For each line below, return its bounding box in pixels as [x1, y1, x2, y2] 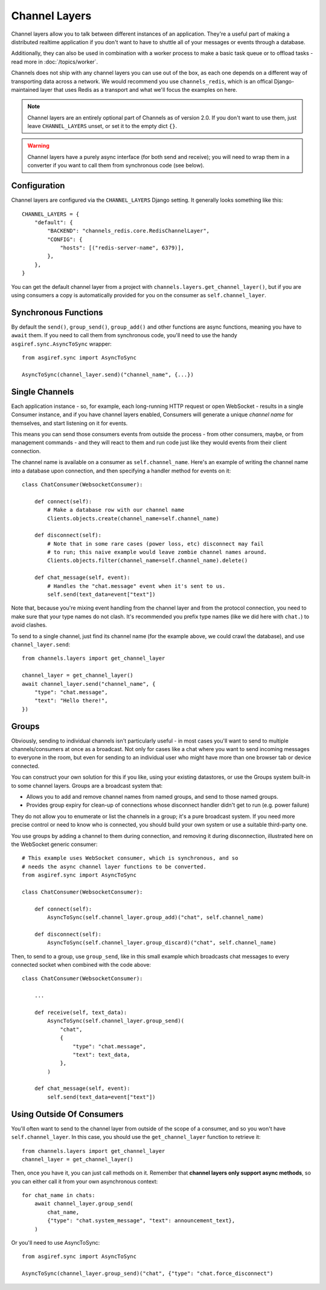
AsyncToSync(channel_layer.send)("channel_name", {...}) [22, 371, 194, 378]
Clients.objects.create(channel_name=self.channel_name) [47, 515, 220, 522]
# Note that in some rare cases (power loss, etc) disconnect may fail [47, 540, 264, 547]
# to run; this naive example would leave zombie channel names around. [47, 549, 267, 556]
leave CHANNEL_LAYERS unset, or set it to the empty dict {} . [27, 123, 177, 130]
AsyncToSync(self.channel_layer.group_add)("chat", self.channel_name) [47, 914, 264, 921]
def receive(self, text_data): [34, 1009, 127, 1016]
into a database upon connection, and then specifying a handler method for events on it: [11, 467, 231, 474]
